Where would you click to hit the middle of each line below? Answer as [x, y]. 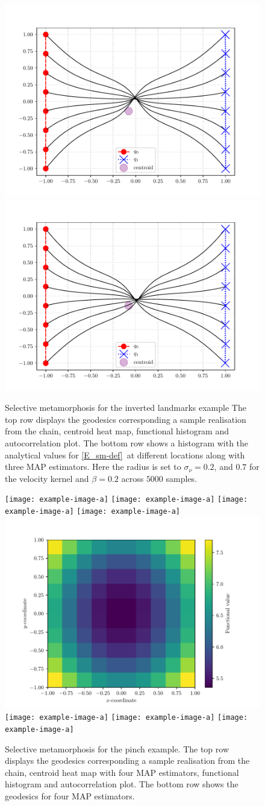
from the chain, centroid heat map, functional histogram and [117, 431]
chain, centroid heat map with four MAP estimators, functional [122, 772]
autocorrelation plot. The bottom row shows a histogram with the [127, 442]
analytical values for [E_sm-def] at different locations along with [125, 455]
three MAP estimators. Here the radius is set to [93, 467]
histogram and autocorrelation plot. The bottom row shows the [122, 784]
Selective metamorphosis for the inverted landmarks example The [126, 408]
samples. [182, 478]
